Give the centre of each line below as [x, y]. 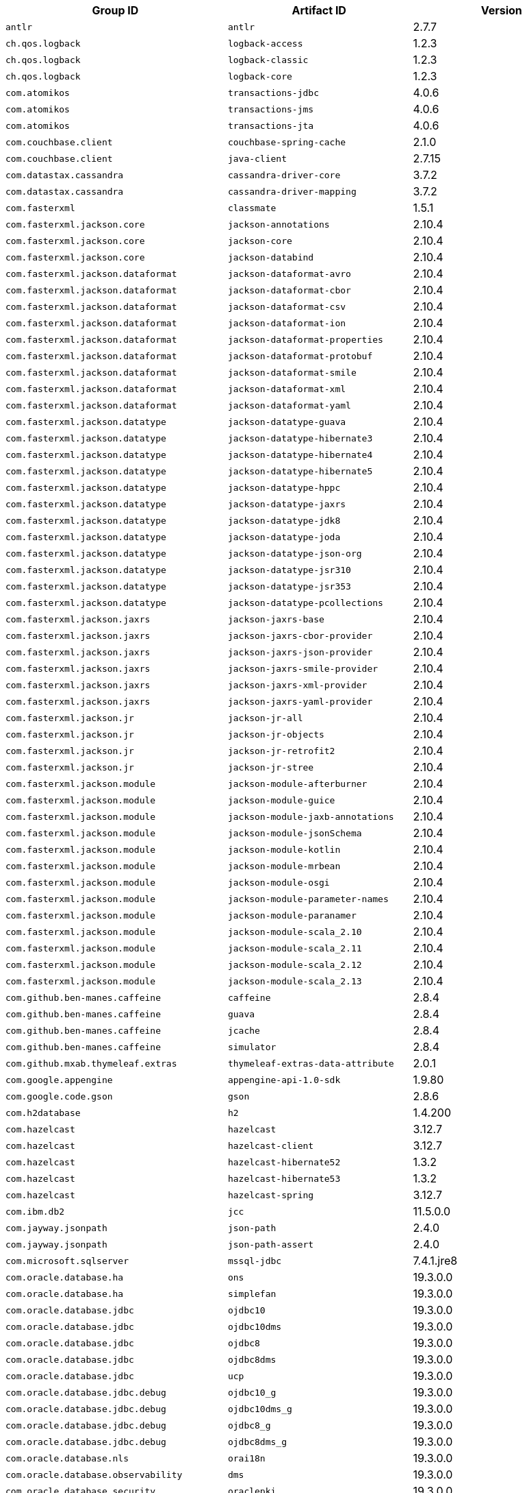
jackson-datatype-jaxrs [287, 504]
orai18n [246, 1458]
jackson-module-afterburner [297, 784]
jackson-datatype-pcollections [305, 603]
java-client [257, 158]
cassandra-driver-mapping [292, 191]
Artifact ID [319, 10]
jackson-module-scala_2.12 [295, 964]
